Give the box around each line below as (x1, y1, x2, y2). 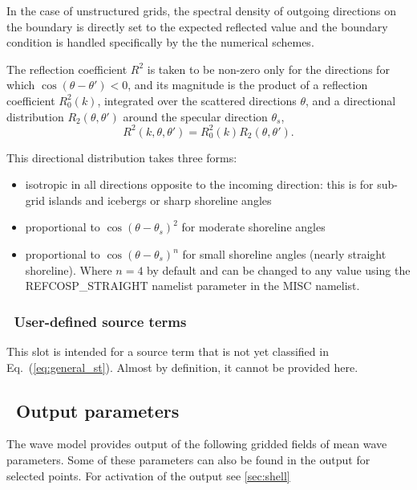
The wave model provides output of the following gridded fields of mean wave (6, 435, 387, 452)
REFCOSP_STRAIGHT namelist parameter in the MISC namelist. (25, 277, 360, 294)
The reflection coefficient (6, 60, 128, 77)
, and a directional (306, 92, 396, 108)
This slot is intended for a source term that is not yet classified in (6, 343, 329, 360)
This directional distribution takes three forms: (6, 149, 237, 165)
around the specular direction (123, 108, 268, 125)
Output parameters (16, 398, 180, 423)
